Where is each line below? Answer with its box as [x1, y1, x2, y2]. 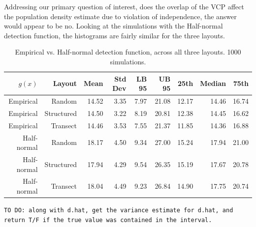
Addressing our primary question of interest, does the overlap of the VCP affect [4, 1, 244, 11]
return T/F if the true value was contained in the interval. [4, 216, 212, 224]
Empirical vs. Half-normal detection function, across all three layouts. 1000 [15, 47, 241, 57]
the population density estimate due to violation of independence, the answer [4, 11, 237, 21]
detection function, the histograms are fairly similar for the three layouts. [4, 30, 225, 40]
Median [200, 78, 226, 88]
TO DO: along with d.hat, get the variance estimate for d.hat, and [4, 207, 233, 214]
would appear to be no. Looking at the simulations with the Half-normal [4, 21, 223, 31]
